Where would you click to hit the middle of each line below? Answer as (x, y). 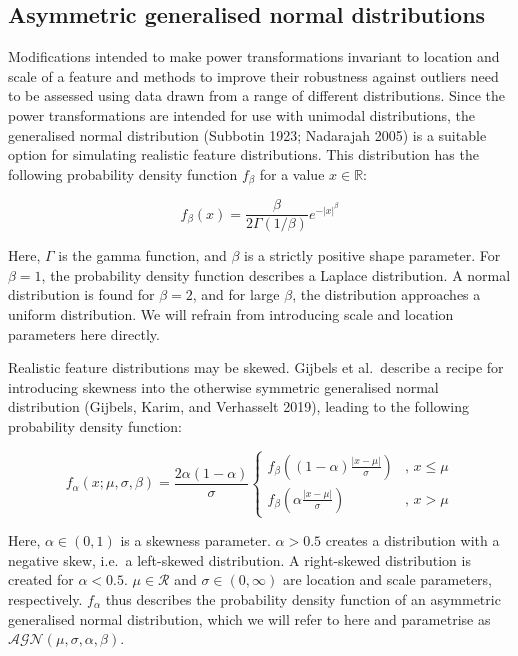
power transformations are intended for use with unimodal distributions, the (241, 114)
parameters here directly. (84, 333)
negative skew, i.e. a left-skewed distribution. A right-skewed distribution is (239, 559)
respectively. (45, 598)
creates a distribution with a (412, 540)
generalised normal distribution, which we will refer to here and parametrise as (249, 618)
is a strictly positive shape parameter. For (372, 255)
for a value (292, 173)
